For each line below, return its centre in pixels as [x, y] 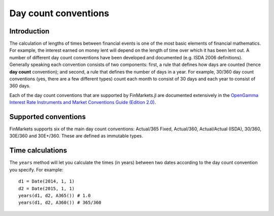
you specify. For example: [36, 169]
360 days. [20, 86]
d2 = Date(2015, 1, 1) [47, 188]
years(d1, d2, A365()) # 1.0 [55, 195]
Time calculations [38, 150]
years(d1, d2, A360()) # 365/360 [60, 203]
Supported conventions [48, 117]
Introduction [29, 31]
